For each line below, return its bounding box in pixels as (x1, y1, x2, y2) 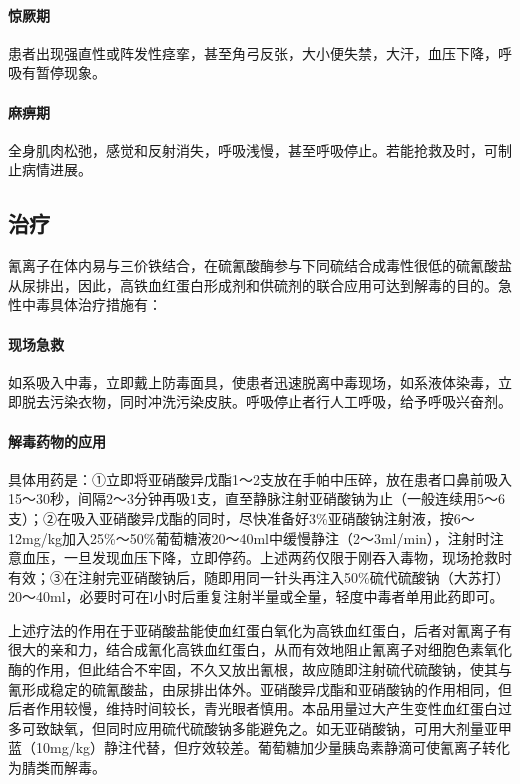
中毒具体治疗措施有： (21, 294, 162, 315)
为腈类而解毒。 (8, 757, 106, 778)
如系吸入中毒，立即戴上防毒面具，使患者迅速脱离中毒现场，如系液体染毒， (8, 371, 498, 392)
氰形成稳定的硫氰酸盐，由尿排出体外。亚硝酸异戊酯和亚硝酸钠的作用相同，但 (8, 678, 512, 699)
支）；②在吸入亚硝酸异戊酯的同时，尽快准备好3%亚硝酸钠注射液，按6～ (8, 507, 475, 528)
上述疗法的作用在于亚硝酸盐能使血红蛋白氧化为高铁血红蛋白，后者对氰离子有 (8, 619, 512, 640)
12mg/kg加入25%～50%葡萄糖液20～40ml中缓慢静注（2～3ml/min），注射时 (8, 527, 490, 548)
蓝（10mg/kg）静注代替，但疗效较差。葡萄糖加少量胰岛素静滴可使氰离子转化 (8, 737, 511, 758)
